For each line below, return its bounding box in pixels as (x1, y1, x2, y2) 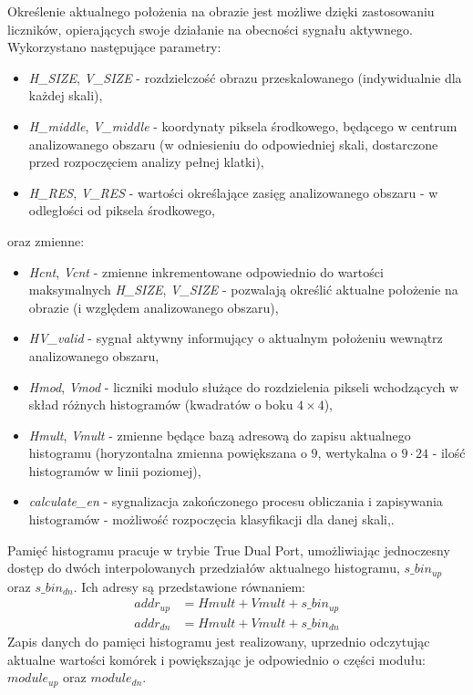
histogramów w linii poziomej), (28, 461, 201, 480)
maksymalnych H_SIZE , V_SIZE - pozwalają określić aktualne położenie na (28, 280, 458, 299)
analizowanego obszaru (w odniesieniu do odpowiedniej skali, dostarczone (28, 134, 438, 153)
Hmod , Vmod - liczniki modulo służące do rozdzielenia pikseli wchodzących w (28, 377, 459, 396)
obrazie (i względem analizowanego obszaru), (28, 297, 279, 316)
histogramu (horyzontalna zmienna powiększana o (28, 443, 307, 462)
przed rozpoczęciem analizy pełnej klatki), (28, 152, 264, 171)
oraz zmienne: (7, 231, 85, 250)
